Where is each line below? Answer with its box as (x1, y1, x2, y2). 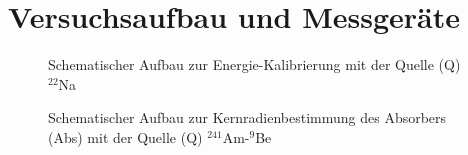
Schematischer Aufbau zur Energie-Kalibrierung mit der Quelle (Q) (48, 54, 461, 75)
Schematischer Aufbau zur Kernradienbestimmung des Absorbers (48, 107, 447, 128)
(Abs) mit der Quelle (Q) (48, 126, 203, 147)
